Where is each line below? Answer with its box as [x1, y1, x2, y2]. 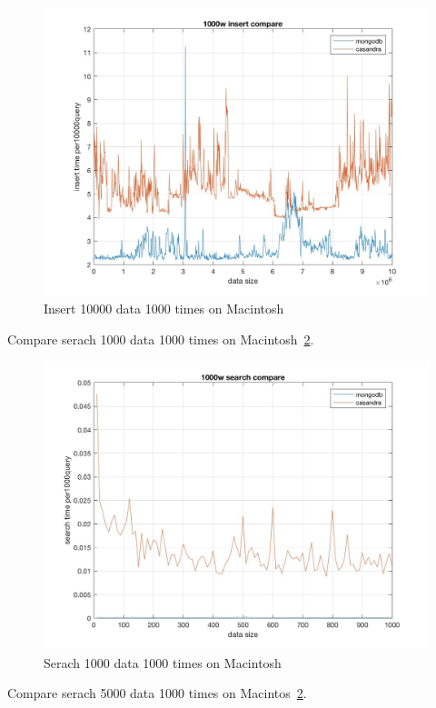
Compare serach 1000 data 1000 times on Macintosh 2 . [7, 329, 314, 348]
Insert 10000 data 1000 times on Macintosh [44, 299, 284, 318]
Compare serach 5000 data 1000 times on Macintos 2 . [7, 683, 307, 703]
